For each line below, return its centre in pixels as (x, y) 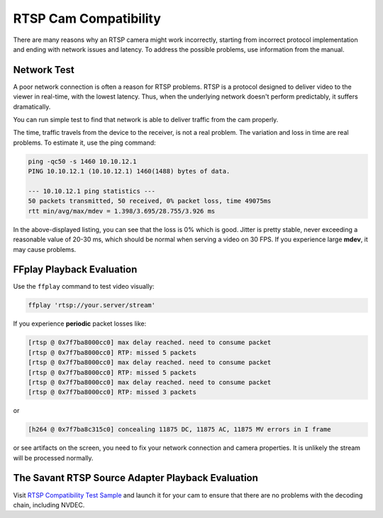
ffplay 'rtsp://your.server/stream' (92, 305)
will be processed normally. (53, 458)
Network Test (44, 70)
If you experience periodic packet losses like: (80, 324)
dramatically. (32, 106)
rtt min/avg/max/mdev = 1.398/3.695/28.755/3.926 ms (122, 211)
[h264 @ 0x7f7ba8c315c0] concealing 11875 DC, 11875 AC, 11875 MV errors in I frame (179, 430)
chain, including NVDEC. (49, 505)
